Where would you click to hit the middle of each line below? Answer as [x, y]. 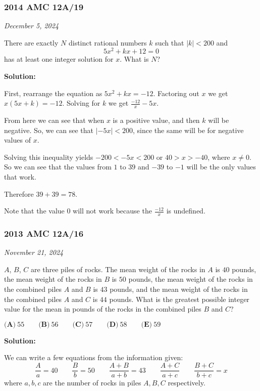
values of [17, 140]
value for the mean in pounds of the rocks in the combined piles [103, 309]
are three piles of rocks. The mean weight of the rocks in [118, 269]
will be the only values [221, 167]
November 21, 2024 [34, 252]
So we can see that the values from [58, 167]
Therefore [19, 193]
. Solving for [81, 103]
